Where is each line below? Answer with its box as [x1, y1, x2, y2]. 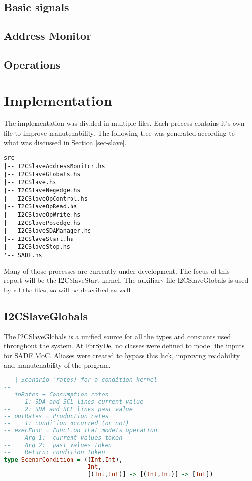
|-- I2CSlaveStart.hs [4, 235, 74, 242]
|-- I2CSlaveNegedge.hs [4, 187, 81, 194]
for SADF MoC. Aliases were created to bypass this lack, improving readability [4, 350, 240, 360]
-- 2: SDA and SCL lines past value [4, 405, 133, 412]
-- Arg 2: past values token [4, 442, 112, 449]
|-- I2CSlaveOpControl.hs [4, 195, 88, 202]
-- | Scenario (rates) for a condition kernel [4, 377, 157, 384]
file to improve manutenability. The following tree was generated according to [4, 128, 235, 138]
